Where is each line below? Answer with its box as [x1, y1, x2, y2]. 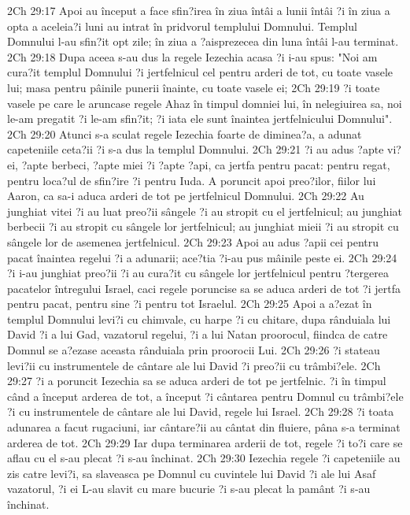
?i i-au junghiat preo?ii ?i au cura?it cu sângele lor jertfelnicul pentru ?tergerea [7, 265, 389, 281]
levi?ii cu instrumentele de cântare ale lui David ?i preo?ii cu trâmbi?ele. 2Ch [7, 357, 381, 373]
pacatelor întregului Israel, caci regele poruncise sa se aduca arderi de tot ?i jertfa [7, 280, 401, 296]
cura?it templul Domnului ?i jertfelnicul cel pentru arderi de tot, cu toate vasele [7, 64, 393, 80]
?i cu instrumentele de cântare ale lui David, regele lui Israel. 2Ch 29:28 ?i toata [7, 403, 394, 420]
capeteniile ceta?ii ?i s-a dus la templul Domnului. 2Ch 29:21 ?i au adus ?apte [7, 141, 384, 157]
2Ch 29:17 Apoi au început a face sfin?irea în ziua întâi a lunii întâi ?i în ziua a [7, 2, 390, 18]
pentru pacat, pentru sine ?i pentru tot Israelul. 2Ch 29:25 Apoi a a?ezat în [7, 295, 372, 312]
